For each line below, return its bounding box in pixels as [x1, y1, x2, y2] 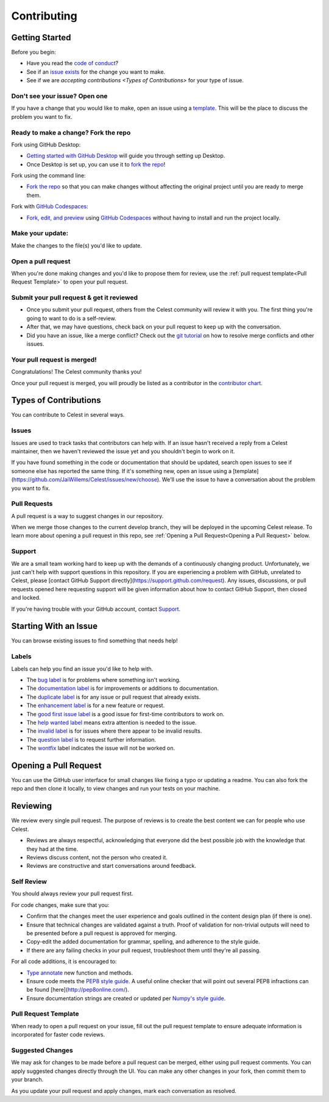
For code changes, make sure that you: [11, 901, 110, 908]
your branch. [11, 1076, 44, 1083]
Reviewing [11, 801, 52, 811]
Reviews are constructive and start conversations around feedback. [26, 862, 197, 870]
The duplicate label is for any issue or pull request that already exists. [26, 693, 201, 700]
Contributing [11, 9, 77, 23]
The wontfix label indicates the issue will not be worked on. [26, 744, 175, 752]
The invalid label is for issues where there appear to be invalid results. [26, 727, 202, 734]
